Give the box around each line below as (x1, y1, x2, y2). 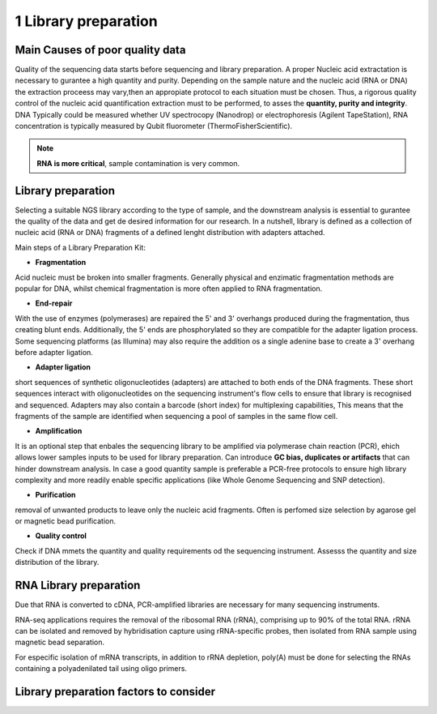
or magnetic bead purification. (15, 516, 117, 526)
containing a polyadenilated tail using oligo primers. (15, 664, 188, 673)
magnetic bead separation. (15, 637, 105, 648)
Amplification (35, 426, 83, 436)
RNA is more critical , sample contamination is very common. (36, 158, 240, 168)
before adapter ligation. (15, 348, 93, 357)
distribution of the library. (15, 558, 100, 567)
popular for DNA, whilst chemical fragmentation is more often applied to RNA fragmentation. (15, 284, 323, 293)
